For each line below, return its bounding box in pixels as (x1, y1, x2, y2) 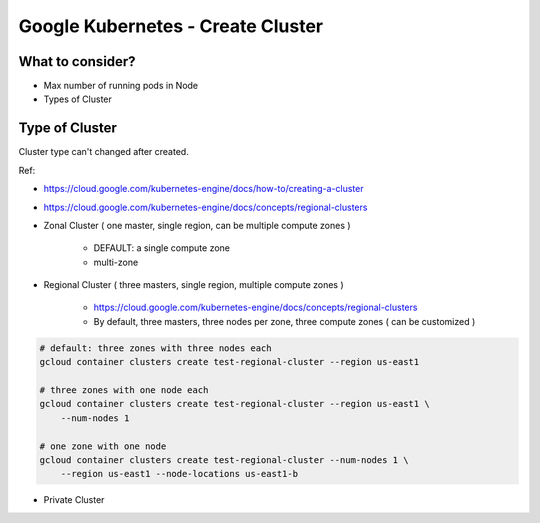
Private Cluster (43, 494, 105, 506)
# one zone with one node (39, 440, 167, 452)
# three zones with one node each (39, 385, 209, 396)
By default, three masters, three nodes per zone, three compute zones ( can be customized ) (93, 315, 476, 327)
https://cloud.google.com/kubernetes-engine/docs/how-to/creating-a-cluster (43, 183, 364, 195)
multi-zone (93, 256, 139, 268)
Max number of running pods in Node (43, 80, 199, 92)
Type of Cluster (18, 120, 117, 137)
